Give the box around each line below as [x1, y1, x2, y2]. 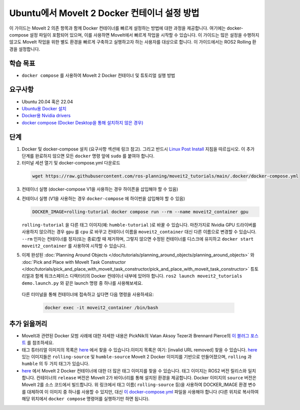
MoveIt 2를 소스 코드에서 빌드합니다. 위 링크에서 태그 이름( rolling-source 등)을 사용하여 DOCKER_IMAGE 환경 [21, 381, 247, 388]
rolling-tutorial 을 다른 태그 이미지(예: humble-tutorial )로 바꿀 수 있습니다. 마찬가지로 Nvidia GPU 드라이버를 [21, 222, 257, 228]
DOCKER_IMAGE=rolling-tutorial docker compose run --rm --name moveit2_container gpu [32, 209, 248, 215]
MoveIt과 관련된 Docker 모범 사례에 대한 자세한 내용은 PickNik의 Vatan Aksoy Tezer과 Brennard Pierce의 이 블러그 [21, 332, 249, 338]
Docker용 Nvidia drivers [21, 113, 71, 119]
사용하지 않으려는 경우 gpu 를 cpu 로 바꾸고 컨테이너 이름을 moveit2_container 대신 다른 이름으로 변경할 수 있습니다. [21, 229, 257, 235]
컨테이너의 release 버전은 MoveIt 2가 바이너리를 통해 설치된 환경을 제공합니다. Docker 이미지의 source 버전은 [36, 375, 257, 381]
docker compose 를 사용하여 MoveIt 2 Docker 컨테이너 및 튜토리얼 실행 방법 [21, 72, 175, 78]
